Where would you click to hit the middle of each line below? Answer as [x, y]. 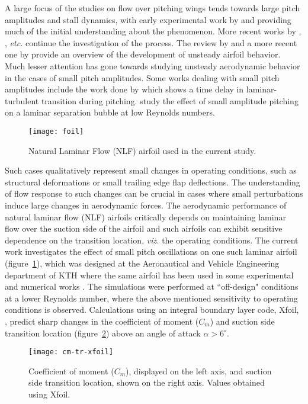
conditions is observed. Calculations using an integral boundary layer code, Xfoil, [152, 310]
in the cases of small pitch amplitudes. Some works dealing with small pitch [142, 77]
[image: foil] [56, 131]
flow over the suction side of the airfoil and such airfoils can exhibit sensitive [144, 228]
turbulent [22, 100]
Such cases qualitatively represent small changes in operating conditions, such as [151, 170]
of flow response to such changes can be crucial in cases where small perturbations [154, 193]
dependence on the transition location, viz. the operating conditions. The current [152, 240]
